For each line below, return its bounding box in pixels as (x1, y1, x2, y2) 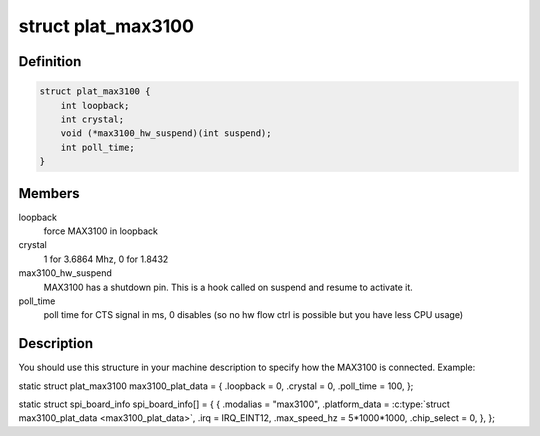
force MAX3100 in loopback (43, 225, 159, 237)
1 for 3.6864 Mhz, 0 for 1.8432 (43, 253, 169, 265)
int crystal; (60, 113, 125, 125)
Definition (18, 53, 82, 70)
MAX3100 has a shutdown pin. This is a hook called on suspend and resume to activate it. (43, 281, 414, 293)
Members (18, 185, 80, 202)
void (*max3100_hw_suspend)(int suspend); (60, 128, 272, 139)
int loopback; (60, 100, 130, 111)
